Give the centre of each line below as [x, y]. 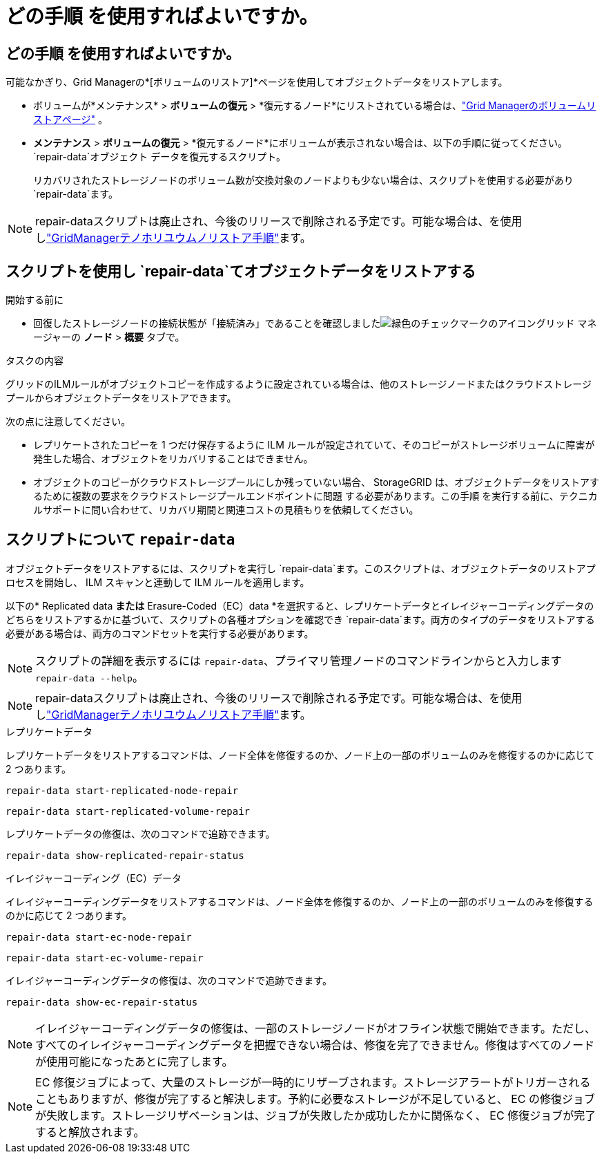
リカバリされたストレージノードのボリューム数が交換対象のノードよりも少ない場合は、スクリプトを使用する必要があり [303, 180]
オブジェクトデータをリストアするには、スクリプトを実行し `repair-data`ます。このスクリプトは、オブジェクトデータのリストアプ [301, 568]
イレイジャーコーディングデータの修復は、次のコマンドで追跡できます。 [169, 980]
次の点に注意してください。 [68, 422]
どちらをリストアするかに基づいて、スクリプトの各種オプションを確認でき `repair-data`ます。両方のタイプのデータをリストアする [300, 619]
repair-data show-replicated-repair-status [125, 855]
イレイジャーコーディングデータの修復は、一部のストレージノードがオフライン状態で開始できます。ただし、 [315, 1028]
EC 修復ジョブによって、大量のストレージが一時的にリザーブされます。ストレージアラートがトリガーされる [313, 1082]
